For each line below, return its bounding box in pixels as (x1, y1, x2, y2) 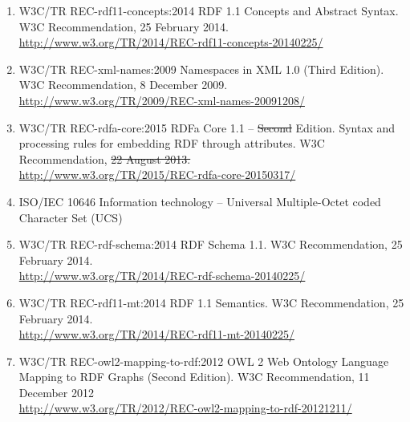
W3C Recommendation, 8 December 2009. (18, 76, 228, 93)
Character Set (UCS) (18, 209, 123, 225)
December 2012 (18, 383, 94, 400)
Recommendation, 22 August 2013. (18, 150, 191, 167)
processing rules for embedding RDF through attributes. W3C (18, 135, 325, 152)
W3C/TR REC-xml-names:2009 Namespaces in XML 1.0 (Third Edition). (18, 60, 384, 77)
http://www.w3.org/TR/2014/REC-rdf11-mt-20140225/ (18, 326, 295, 343)
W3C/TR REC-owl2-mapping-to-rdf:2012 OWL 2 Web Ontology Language (18, 352, 389, 369)
